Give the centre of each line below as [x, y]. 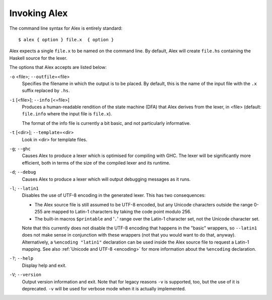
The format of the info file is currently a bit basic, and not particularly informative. [106, 123]
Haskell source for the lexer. [38, 58]
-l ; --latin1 [24, 188]
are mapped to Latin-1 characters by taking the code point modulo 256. [117, 212]
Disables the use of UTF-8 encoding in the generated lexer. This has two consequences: [114, 195]
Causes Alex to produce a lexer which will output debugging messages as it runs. [106, 179]
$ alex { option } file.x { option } [66, 40]
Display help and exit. [44, 265]
